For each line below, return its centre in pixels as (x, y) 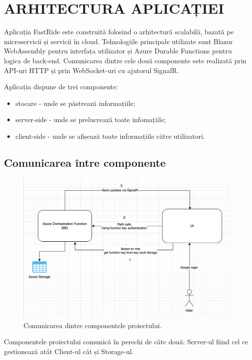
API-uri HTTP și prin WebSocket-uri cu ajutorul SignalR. (92, 70)
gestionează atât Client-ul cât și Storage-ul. (69, 351)
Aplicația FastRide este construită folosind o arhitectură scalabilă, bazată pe (119, 32)
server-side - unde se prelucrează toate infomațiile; (91, 119)
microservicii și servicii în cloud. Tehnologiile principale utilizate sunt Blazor (118, 41)
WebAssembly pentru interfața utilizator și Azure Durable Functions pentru (118, 51)
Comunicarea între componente (85, 162)
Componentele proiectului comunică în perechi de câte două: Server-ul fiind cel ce (126, 342)
